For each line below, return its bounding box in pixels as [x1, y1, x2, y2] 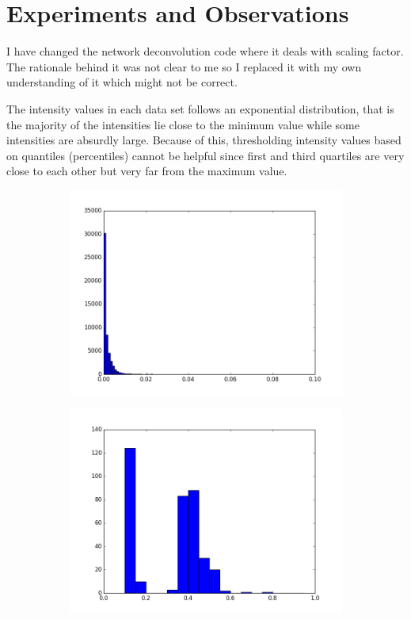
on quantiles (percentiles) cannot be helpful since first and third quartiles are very [6, 147, 405, 163]
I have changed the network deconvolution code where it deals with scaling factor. [6, 43, 404, 59]
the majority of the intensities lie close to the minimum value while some [6, 116, 360, 132]
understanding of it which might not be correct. [6, 74, 238, 90]
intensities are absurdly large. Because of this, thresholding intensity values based [6, 132, 401, 148]
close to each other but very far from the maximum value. [6, 163, 287, 179]
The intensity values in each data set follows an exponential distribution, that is [6, 100, 394, 117]
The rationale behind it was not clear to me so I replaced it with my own [6, 58, 362, 75]
